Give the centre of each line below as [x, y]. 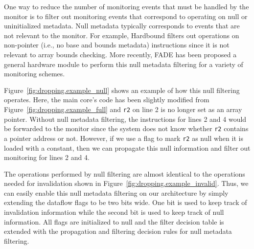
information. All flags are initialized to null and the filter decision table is [114, 221]
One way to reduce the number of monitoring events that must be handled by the [127, 6]
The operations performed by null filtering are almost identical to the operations [125, 173]
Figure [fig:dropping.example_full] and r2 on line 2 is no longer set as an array [123, 109]
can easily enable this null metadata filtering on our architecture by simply [116, 192]
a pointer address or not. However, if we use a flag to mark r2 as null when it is [124, 138]
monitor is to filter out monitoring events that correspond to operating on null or [126, 16]
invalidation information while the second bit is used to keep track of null [114, 212]
